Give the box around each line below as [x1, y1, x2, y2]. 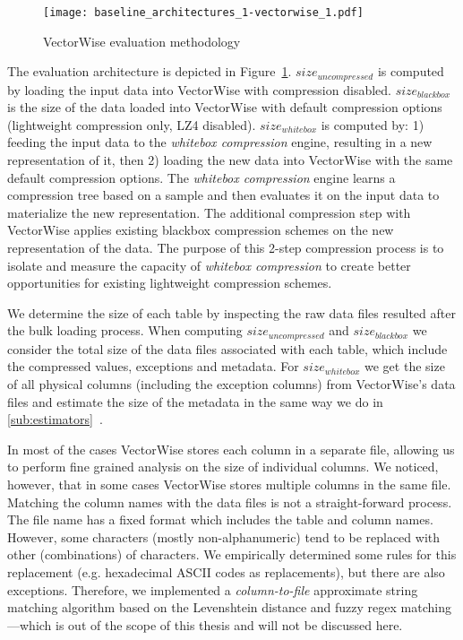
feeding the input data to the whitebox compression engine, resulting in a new [7, 133, 433, 151]
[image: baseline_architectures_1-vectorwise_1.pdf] [43, 6, 364, 19]
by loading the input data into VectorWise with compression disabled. [7, 80, 391, 99]
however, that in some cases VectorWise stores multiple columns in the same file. [7, 475, 451, 494]
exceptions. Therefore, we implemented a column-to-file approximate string [7, 580, 418, 599]
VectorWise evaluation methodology [43, 31, 241, 50]
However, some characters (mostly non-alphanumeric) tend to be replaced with [7, 527, 440, 546]
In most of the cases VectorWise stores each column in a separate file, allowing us [7, 439, 455, 458]
